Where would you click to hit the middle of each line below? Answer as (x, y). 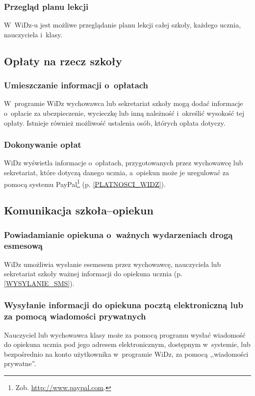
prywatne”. (20, 363)
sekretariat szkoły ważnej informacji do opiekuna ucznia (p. (93, 274)
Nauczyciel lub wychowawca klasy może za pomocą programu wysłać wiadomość (125, 334)
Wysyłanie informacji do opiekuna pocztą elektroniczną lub (124, 305)
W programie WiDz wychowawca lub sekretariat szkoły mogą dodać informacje (124, 103)
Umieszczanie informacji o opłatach (76, 85)
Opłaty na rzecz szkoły (63, 61)
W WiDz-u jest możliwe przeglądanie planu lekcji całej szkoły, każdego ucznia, (123, 25)
